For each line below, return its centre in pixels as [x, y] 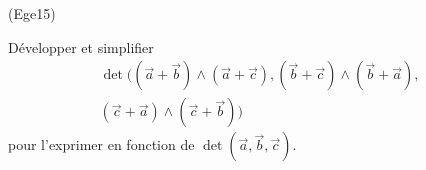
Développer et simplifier [81, 46]
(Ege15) [32, 13]
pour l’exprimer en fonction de [101, 144]
